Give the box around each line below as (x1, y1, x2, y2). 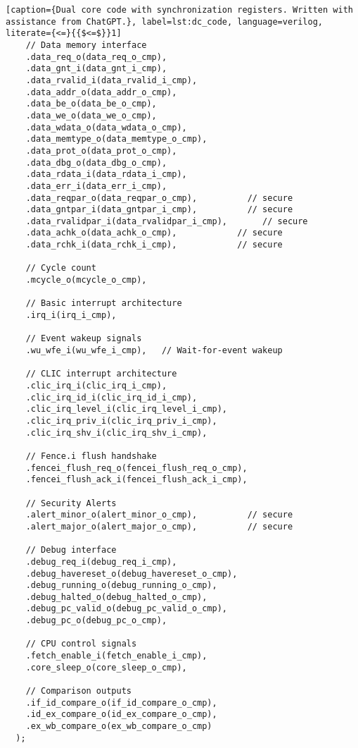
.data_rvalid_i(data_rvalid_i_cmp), (25, 75, 198, 85)
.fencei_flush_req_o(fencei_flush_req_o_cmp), (25, 462, 248, 473)
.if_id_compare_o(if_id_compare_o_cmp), (25, 697, 217, 708)
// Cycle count (25, 263, 96, 274)
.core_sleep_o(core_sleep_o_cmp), (25, 662, 187, 673)
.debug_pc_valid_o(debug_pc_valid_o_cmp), (25, 603, 227, 614)
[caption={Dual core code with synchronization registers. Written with (6, 5, 353, 15)
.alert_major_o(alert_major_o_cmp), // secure (25, 521, 293, 532)
